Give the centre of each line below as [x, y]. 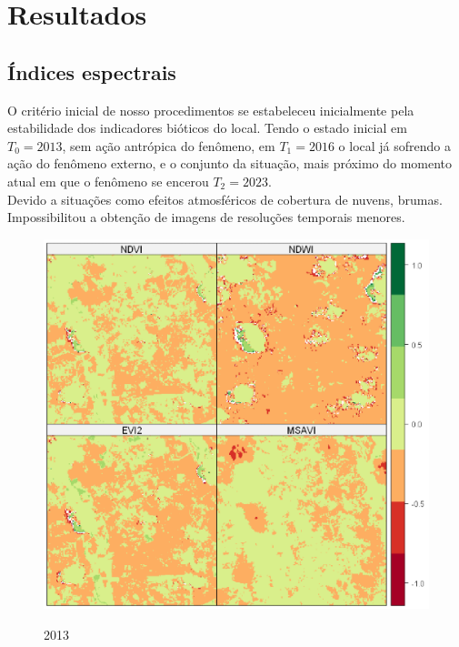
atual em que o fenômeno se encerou [108, 181]
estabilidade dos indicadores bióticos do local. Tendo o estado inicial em [207, 128]
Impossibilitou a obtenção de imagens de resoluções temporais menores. [206, 217]
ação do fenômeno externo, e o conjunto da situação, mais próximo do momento [230, 163]
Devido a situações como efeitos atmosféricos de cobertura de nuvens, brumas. [225, 199]
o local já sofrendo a [394, 145]
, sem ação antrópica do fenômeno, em [169, 145]
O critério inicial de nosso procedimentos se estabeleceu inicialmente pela [211, 110]
